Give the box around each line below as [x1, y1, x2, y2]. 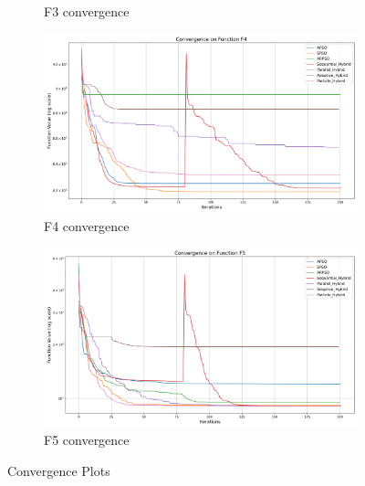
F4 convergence [44, 216, 130, 235]
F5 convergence [44, 430, 130, 449]
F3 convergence [44, 2, 130, 20]
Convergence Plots [7, 461, 110, 480]
